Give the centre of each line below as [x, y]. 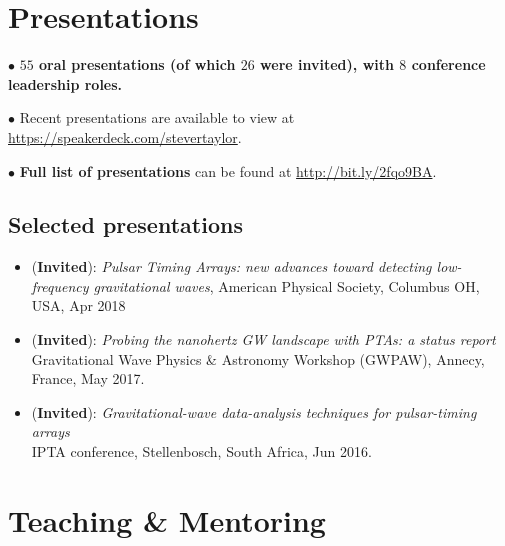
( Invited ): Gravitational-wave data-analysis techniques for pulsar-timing [254, 411]
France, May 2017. [88, 378]
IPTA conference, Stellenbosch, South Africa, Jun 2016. [201, 451]
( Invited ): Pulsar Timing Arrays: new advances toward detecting [231, 266]
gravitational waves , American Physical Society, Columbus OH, [286, 285]
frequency [60, 285]
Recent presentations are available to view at [157, 117]
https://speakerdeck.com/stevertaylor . [125, 136]
